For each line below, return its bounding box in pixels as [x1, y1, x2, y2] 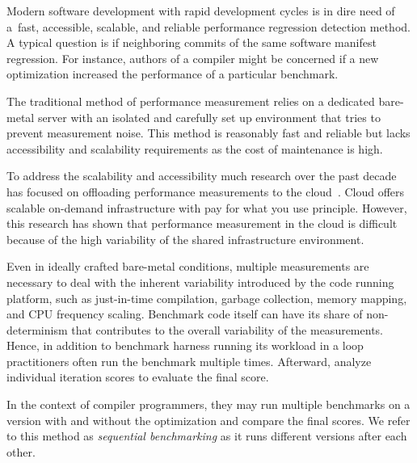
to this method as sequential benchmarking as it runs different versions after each [6, 427, 407, 444]
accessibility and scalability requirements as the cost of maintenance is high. [6, 140, 383, 157]
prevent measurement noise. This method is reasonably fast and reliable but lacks [6, 124, 411, 141]
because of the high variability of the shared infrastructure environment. [6, 230, 364, 247]
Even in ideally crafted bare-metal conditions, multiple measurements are [6, 258, 369, 275]
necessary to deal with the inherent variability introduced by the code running [6, 273, 394, 290]
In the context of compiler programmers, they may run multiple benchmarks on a [6, 396, 411, 413]
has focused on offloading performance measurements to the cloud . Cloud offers [6, 183, 405, 200]
